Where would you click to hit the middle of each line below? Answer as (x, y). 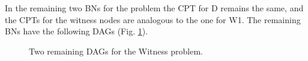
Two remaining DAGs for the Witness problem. (116, 51)
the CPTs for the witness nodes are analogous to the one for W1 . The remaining (153, 19)
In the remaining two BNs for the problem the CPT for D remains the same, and (154, 8)
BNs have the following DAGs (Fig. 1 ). (77, 31)
